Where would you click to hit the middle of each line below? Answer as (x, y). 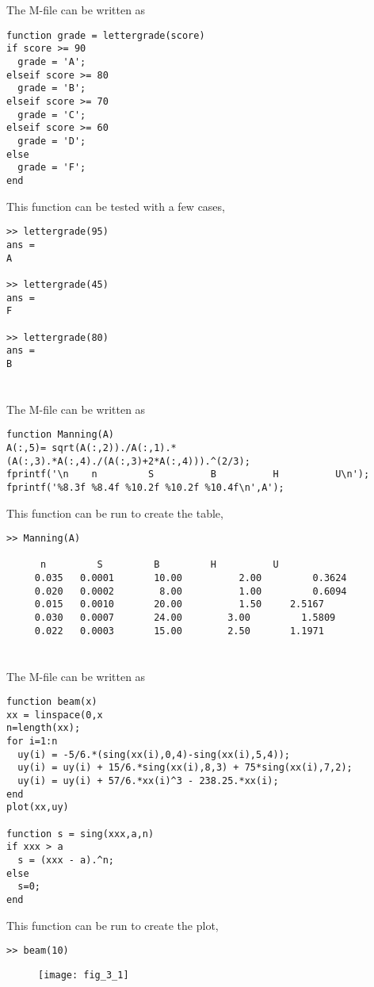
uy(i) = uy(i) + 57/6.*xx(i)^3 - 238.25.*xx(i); (148, 781)
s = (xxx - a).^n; (66, 861)
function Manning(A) (61, 435)
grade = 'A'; (52, 62)
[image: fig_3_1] (84, 975)
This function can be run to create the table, (115, 513)
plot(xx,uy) (38, 807)
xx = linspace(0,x (55, 715)
